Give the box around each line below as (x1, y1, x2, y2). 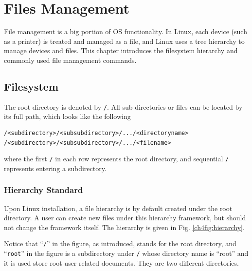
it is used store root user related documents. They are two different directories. (4, 257, 239, 268)
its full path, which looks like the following (4, 111, 131, 121)
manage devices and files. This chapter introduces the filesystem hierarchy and (4, 45, 238, 56)
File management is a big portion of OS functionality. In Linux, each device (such (4, 26, 247, 37)
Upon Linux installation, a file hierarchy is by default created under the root (4, 203, 233, 213)
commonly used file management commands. (4, 55, 137, 65)
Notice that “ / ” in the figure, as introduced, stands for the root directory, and (4, 238, 236, 249)
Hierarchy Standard (4, 184, 83, 196)
